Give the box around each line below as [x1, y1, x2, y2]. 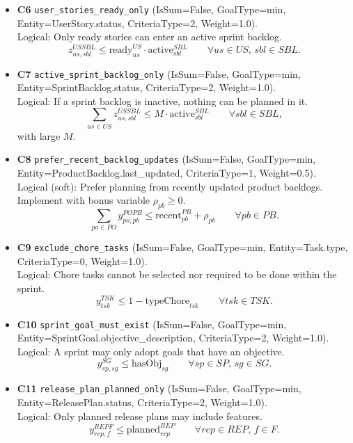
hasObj [131, 359, 162, 369]
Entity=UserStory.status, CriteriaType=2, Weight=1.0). [17, 15, 258, 30]
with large [17, 128, 61, 143]
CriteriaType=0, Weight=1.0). [17, 253, 148, 268]
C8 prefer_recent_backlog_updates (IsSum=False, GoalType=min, [17, 152, 316, 166]
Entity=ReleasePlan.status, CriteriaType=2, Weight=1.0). [17, 394, 267, 409]
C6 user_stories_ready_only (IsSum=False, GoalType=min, [17, 2, 286, 16]
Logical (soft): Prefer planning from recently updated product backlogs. [17, 179, 323, 193]
